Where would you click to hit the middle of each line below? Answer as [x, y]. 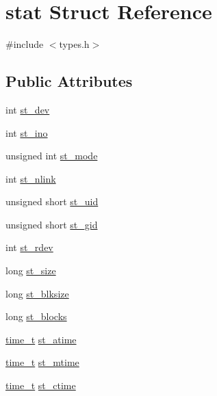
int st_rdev [29, 247]
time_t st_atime [41, 339]
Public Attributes [69, 81]
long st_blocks [36, 316]
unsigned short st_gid [52, 224]
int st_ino [27, 132]
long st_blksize [37, 293]
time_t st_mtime [42, 362]
